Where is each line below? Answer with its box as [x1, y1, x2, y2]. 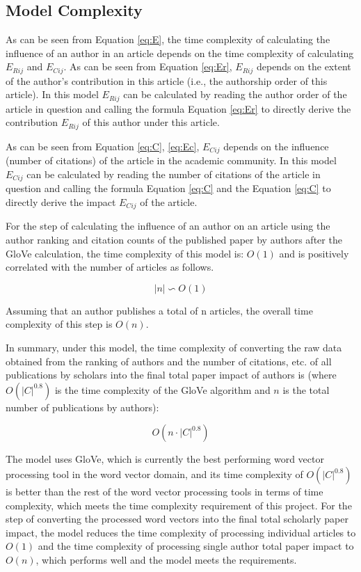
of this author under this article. [82, 115, 220, 129]
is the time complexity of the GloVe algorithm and [54, 382, 271, 397]
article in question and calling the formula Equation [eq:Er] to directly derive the [6, 101, 351, 116]
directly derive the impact [6, 195, 116, 209]
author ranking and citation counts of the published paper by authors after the [6, 232, 342, 247]
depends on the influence [223, 138, 329, 153]
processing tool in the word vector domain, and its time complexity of [6, 467, 303, 482]
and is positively [279, 246, 349, 260]
